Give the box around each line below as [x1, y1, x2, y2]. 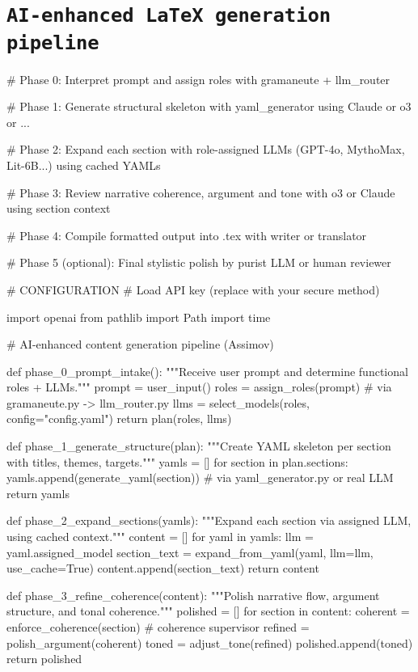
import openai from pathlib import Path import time [6, 308, 271, 325]
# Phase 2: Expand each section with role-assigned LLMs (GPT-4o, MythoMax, [6, 141, 405, 158]
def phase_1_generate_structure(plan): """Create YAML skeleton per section [6, 437, 391, 454]
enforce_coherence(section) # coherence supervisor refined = [6, 619, 310, 635]
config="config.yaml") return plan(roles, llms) [6, 410, 232, 427]
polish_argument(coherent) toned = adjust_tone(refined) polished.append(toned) [6, 634, 413, 651]
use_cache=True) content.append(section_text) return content [6, 560, 319, 577]
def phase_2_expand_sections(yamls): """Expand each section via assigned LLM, [6, 512, 412, 529]
